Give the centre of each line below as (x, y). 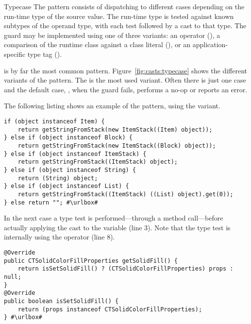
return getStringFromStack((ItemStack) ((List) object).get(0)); (125, 194)
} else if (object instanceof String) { (70, 170)
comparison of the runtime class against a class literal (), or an (97, 44)
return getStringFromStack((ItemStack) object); (98, 162)
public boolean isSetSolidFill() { (61, 301)
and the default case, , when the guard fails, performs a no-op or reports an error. (126, 89)
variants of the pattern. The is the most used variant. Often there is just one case (125, 80)
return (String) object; (58, 178)
